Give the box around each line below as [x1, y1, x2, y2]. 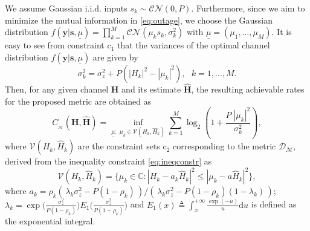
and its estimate [121, 83, 181, 95]
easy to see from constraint [5, 39, 105, 51]
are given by [92, 50, 138, 63]
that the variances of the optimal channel [117, 39, 270, 51]
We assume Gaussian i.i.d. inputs [5, 2, 128, 14]
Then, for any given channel [5, 83, 109, 95]
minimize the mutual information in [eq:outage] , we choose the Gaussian [5, 13, 273, 26]
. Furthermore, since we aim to [191, 2, 305, 14]
